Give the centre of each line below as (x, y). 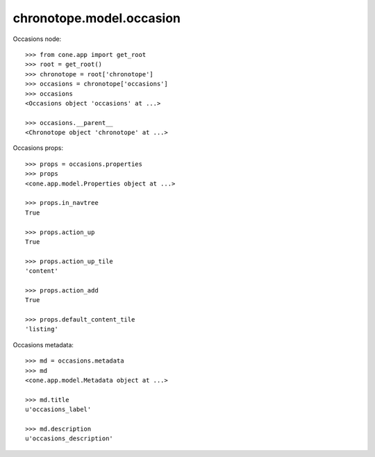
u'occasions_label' (58, 409)
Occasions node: (37, 39)
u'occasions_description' (69, 439)
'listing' (42, 329)
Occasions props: (38, 148)
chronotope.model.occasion (97, 18)
